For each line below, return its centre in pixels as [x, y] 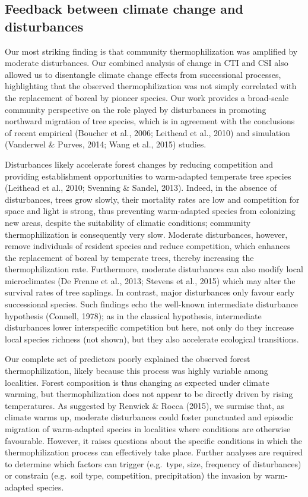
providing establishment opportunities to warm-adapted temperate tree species [148, 176]
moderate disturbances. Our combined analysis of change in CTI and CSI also [147, 63]
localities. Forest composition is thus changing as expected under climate [137, 382]
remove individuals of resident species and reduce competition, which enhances [148, 246]
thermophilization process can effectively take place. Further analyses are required [154, 452]
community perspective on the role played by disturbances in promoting [136, 109]
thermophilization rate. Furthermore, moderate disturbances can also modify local [154, 269]
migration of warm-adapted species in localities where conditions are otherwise [148, 429]
